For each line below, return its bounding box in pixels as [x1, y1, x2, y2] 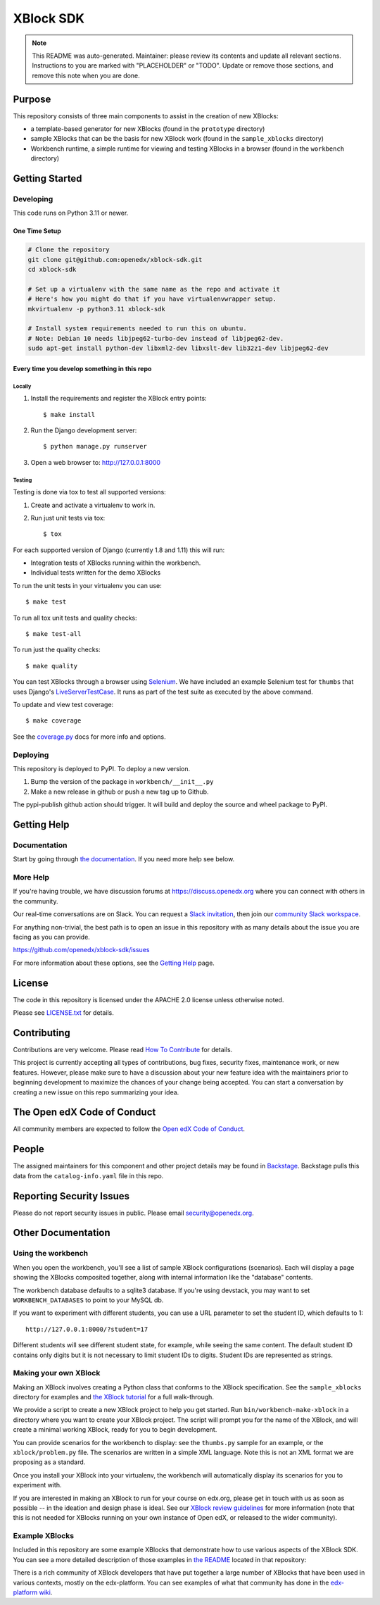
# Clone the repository [27, 246, 110, 254]
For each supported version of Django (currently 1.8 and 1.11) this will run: [13, 546, 225, 554]
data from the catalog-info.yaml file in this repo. [13, 1171, 164, 1180]
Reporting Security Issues [13, 1190, 130, 1202]
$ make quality [25, 662, 78, 670]
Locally [13, 382, 32, 390]
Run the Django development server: [30, 426, 137, 435]
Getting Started [13, 173, 82, 185]
